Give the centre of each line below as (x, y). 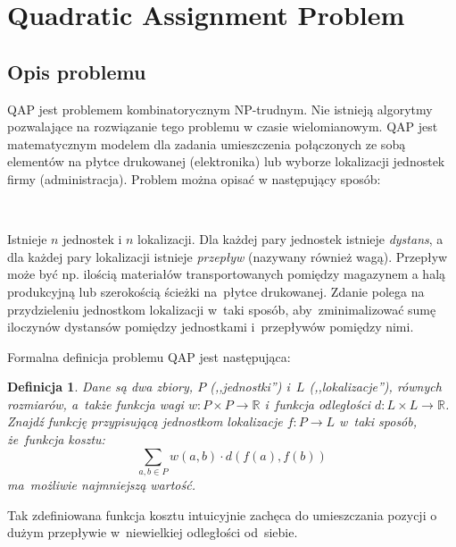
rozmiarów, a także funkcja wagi (95, 404)
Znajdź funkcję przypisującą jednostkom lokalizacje (145, 421)
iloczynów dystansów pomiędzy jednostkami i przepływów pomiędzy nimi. (211, 327)
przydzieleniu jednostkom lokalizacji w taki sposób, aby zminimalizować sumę (222, 309)
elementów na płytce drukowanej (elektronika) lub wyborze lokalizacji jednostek (226, 161)
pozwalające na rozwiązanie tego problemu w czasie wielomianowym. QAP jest (223, 126)
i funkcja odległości (318, 404)
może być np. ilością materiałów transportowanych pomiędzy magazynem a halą (227, 274)
